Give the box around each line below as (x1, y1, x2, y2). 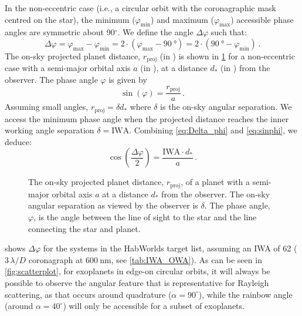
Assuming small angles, (5, 100, 89, 113)
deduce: (5, 135, 32, 147)
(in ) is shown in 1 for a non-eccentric (160, 49, 295, 62)
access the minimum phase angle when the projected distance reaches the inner (5, 112, 289, 125)
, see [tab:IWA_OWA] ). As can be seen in (111, 253, 262, 265)
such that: (211, 26, 247, 38)
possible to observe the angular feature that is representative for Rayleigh (5, 276, 269, 288)
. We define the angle (117, 26, 194, 38)
